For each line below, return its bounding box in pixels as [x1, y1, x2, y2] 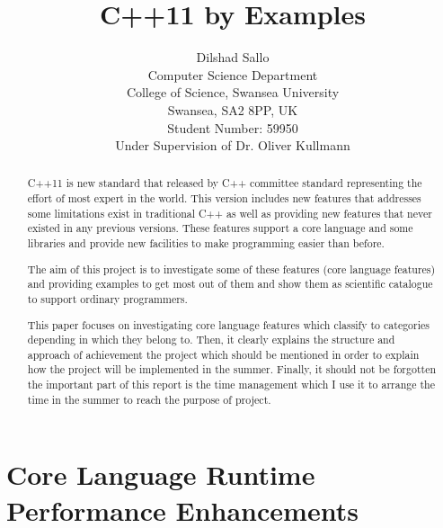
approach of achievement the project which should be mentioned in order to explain [27, 346, 420, 362]
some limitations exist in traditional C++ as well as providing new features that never [27, 205, 432, 220]
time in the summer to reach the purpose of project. [27, 391, 271, 407]
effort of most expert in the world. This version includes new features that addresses [27, 191, 421, 206]
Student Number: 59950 [167, 118, 298, 137]
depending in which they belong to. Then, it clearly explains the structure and [27, 332, 395, 347]
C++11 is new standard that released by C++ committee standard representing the [27, 175, 422, 191]
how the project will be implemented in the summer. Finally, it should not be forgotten [27, 362, 437, 377]
